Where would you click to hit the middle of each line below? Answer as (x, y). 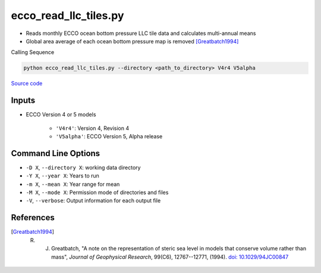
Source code (27, 84)
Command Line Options (56, 153)
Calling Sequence (33, 52)
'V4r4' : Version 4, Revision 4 (92, 128)
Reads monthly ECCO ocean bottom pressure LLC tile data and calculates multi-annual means (141, 33)
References (33, 218)
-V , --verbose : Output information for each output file (93, 201)
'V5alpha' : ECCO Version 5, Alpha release (109, 136)
